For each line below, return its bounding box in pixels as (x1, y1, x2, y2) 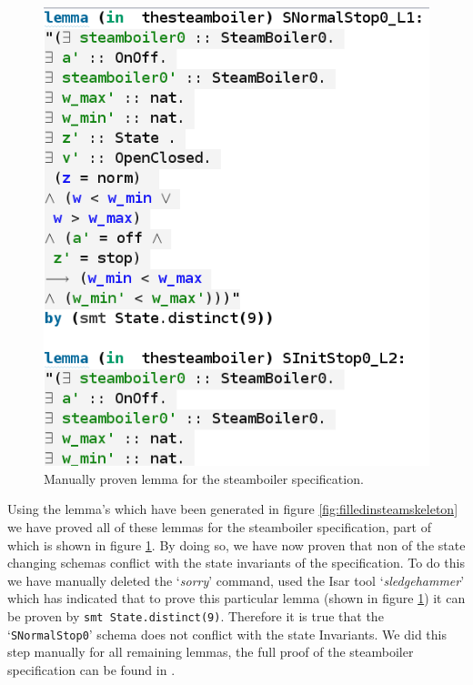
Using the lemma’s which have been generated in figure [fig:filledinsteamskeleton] (7, 499, 458, 519)
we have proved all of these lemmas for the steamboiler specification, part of (7, 517, 431, 536)
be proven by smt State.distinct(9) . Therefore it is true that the (7, 606, 384, 625)
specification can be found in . (7, 660, 176, 679)
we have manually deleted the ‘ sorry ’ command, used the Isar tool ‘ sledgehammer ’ (7, 570, 465, 589)
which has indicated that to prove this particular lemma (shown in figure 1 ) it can (7, 589, 466, 608)
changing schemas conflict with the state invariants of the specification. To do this (7, 553, 465, 572)
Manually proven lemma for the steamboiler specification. (44, 468, 364, 488)
